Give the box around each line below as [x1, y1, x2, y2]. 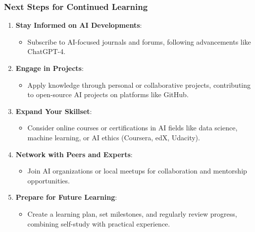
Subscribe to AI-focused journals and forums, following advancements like [27, 36, 251, 47]
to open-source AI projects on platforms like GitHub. [27, 89, 189, 100]
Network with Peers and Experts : [15, 149, 133, 159]
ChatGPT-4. [27, 46, 66, 57]
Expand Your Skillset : [15, 106, 92, 116]
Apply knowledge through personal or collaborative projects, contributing [27, 79, 251, 90]
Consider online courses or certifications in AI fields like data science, [27, 122, 238, 133]
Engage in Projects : [15, 63, 84, 73]
